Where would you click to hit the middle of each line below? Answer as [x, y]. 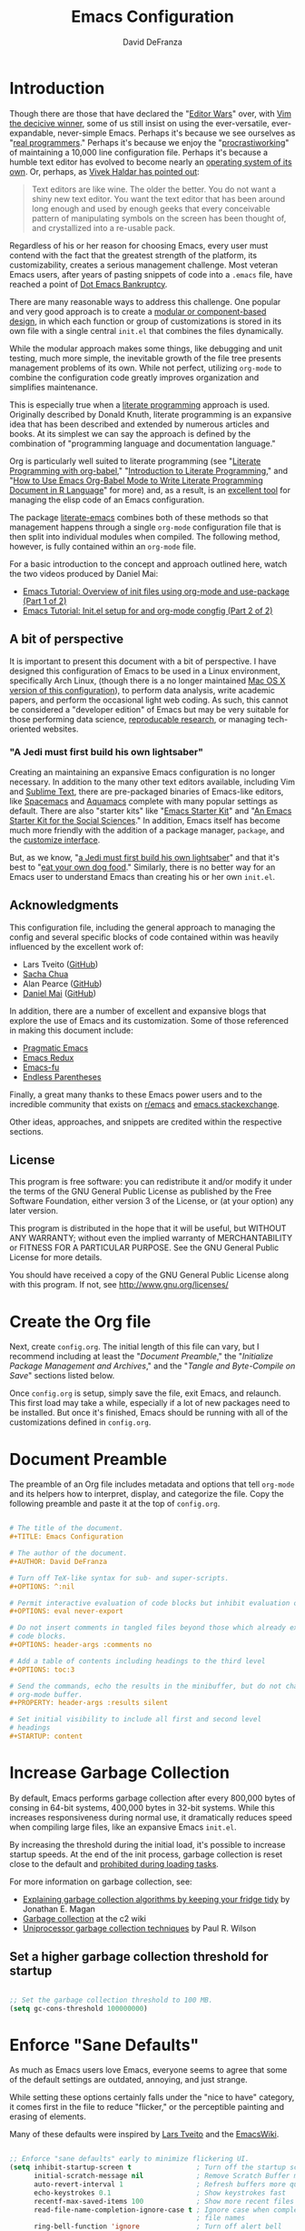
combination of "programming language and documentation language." [143, 443]
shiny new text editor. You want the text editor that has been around [158, 198]
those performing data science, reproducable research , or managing [138, 719]
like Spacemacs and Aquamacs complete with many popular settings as [144, 801]
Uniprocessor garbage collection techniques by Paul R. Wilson [139, 1928]
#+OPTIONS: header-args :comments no [81, 1645]
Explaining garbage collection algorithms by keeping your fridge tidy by [156, 1899]
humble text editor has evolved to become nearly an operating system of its [151, 162]
